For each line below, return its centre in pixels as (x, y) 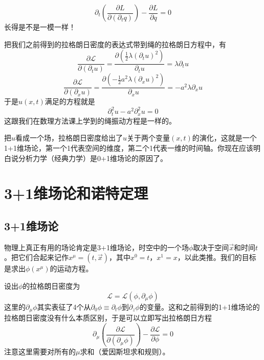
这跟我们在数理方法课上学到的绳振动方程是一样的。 (90, 120)
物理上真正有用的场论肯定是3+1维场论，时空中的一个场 (96, 247)
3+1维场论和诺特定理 (76, 193)
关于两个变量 (149, 138)
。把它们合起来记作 (36, 257)
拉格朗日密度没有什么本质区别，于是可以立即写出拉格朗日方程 (108, 317)
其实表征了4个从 (64, 306)
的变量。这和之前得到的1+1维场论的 (200, 306)
